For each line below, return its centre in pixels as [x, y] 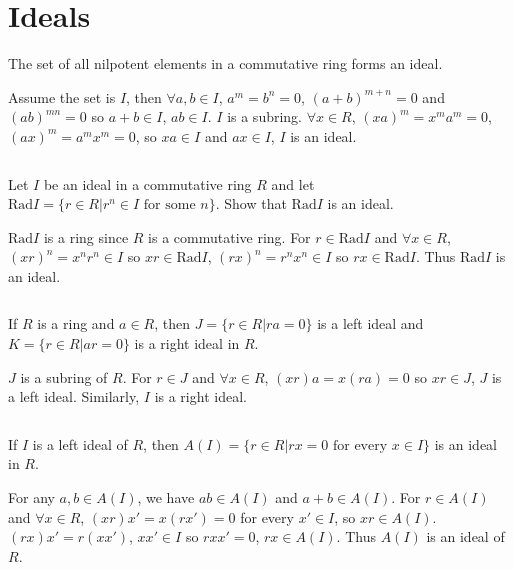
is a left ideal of [80, 443]
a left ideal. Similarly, [74, 396]
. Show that [251, 203]
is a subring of [64, 376]
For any [31, 497]
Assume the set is [62, 96]
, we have [166, 497]
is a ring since [86, 236]
